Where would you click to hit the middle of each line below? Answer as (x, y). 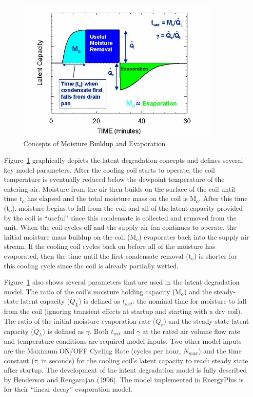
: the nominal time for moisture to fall (190, 301)
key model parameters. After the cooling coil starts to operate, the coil (109, 169)
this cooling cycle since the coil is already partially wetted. (91, 265)
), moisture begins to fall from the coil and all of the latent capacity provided (127, 208)
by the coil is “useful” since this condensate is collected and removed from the (120, 217)
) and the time (220, 350)
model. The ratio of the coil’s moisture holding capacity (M (93, 291)
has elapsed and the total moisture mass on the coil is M (112, 198)
